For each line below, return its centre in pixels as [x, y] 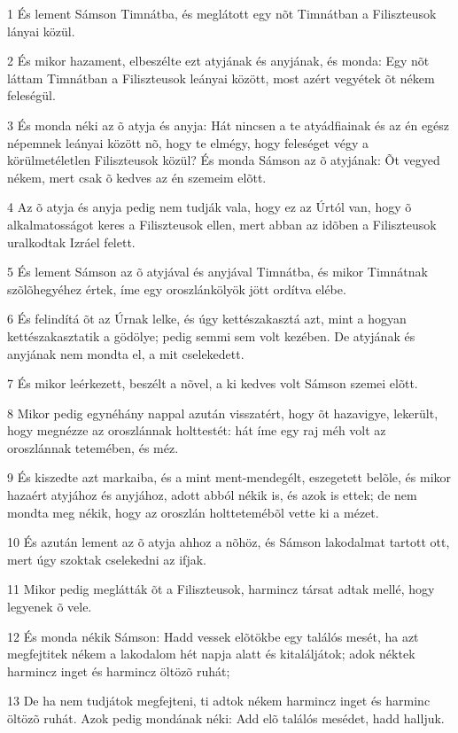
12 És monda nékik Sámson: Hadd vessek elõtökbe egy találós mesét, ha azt [213, 636]
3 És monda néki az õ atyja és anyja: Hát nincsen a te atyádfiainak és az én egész [229, 125]
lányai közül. [41, 31]
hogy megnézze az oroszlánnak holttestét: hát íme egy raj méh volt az [197, 430]
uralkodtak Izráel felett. [71, 242]
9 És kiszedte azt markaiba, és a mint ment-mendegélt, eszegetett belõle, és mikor [229, 477]
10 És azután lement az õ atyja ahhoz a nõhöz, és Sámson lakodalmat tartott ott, [229, 542]
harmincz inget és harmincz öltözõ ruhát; [119, 671]
